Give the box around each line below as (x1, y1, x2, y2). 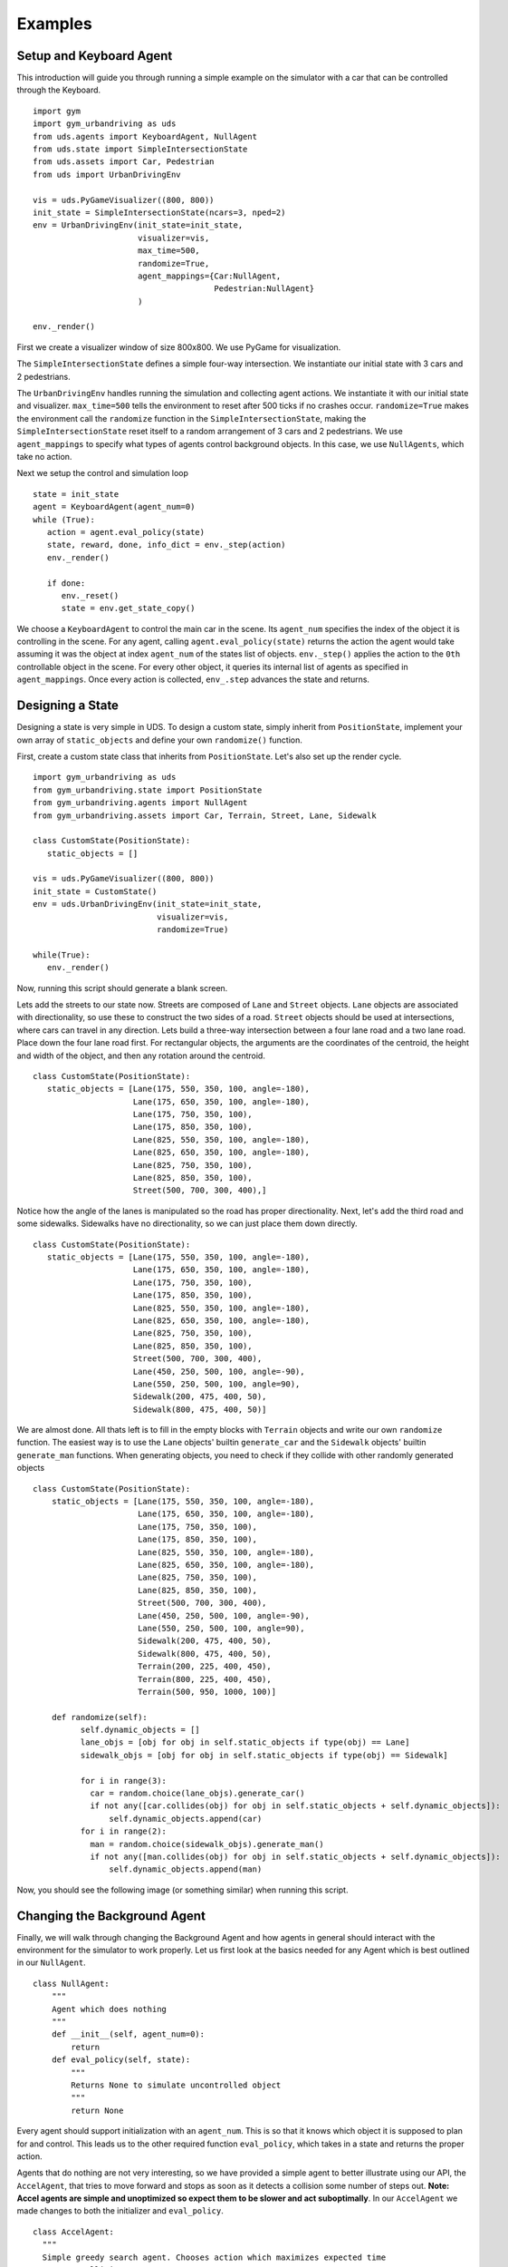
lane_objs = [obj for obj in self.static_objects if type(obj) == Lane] (80, 1737, 410, 1747)
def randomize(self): (51, 1712, 149, 1722)
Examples (16, 14, 92, 34)
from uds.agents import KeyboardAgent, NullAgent (33, 131, 258, 141)
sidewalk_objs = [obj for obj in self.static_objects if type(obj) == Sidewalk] (80, 1750, 448, 1760)
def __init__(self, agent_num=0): (51, 2029, 206, 2039)
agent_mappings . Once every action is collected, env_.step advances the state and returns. (16, 674, 370, 685)
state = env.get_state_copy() (61, 603, 196, 614)
